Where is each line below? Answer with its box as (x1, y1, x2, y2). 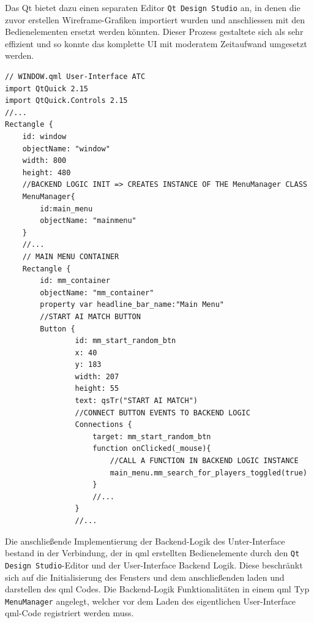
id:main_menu (40, 204, 93, 213)
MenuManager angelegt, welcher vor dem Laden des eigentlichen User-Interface (5, 594, 296, 607)
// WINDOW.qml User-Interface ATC (5, 72, 146, 81)
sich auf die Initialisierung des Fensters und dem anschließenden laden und (5, 570, 285, 583)
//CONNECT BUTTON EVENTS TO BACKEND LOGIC (75, 408, 250, 417)
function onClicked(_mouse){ (92, 444, 211, 453)
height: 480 (22, 168, 71, 177)
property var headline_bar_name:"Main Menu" (40, 300, 224, 309)
